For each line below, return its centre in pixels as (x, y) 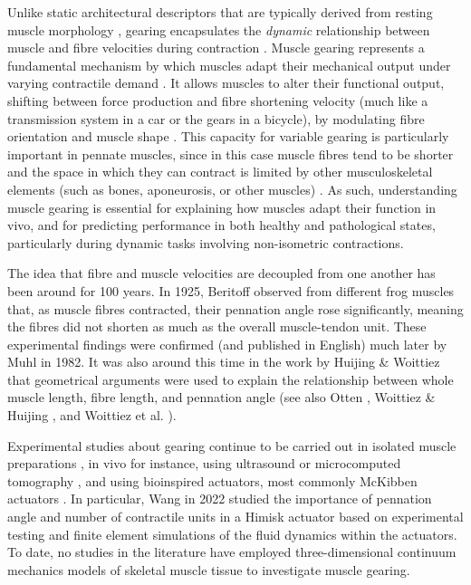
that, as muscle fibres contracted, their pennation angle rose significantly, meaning (235, 308)
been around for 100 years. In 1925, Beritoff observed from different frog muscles (231, 290)
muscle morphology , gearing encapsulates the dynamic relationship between (219, 29)
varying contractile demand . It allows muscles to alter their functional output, (226, 83)
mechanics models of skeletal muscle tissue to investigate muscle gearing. (209, 569)
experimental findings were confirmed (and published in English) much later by (227, 344)
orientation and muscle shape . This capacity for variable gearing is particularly (228, 136)
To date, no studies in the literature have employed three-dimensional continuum (232, 552)
